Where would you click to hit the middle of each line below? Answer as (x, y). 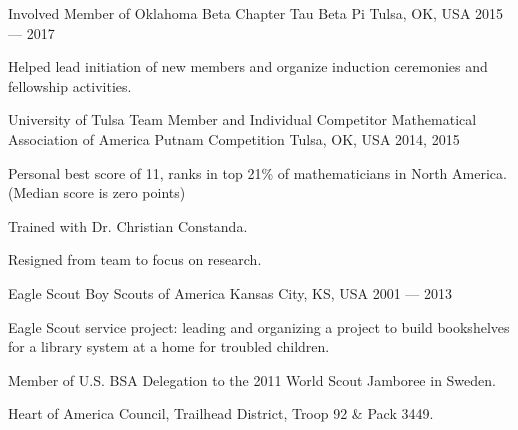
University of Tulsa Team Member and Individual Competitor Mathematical (242, 119)
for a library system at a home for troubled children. (169, 346)
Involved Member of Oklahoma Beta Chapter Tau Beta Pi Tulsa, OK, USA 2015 (256, 13)
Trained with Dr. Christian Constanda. (128, 225)
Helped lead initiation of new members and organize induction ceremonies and (248, 66)
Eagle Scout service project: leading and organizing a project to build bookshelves (259, 326)
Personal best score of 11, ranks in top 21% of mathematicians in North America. (257, 172)
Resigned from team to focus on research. (135, 259)
